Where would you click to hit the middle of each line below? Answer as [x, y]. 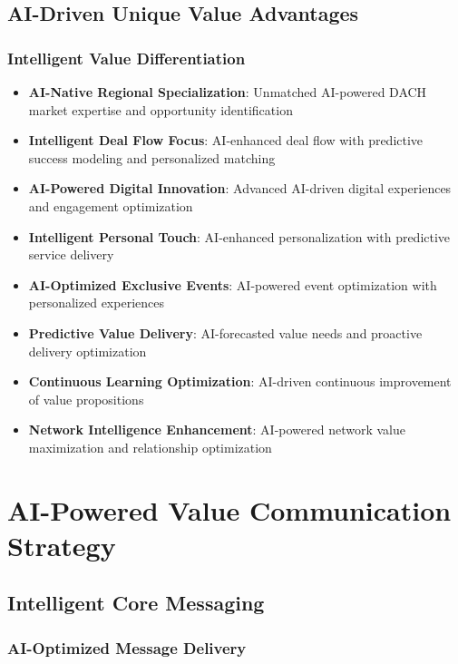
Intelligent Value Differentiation [127, 58]
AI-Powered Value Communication [229, 509]
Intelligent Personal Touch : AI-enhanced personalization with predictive [239, 236]
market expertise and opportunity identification [161, 109]
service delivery [71, 254]
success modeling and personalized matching [152, 157]
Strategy [62, 545]
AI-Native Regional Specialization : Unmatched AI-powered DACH [228, 92]
